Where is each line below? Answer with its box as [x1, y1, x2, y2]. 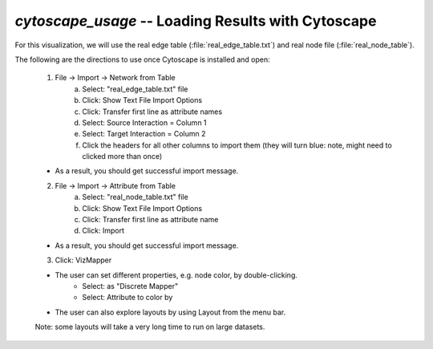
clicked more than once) [82, 152, 163, 161]
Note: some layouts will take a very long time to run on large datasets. [34, 322, 265, 332]
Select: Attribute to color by [82, 293, 173, 302]
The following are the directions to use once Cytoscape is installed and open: [14, 55, 270, 64]
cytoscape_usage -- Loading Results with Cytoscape [14, 12, 377, 30]
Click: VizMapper [55, 255, 112, 265]
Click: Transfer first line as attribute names [82, 107, 223, 116]
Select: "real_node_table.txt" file [82, 193, 188, 202]
